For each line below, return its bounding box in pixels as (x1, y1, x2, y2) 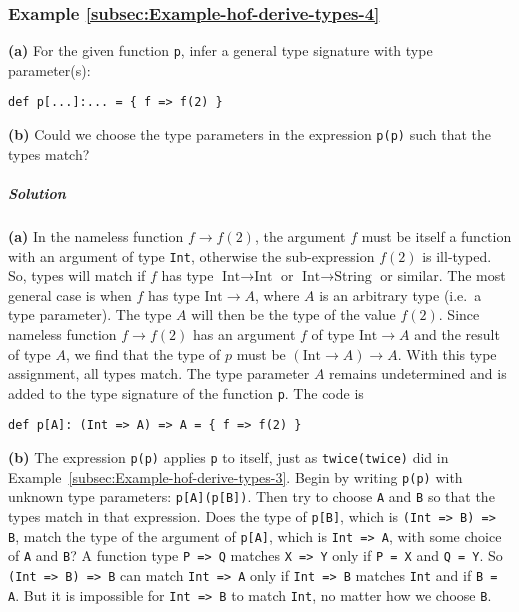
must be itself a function (361, 225, 512, 246)
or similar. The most (380, 265, 506, 286)
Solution (8, 182, 66, 203)
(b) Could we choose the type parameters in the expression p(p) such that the (8, 124, 492, 145)
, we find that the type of (65, 343, 221, 364)
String (334, 270, 372, 285)
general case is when (8, 284, 132, 305)
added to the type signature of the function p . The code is (8, 382, 364, 403)
